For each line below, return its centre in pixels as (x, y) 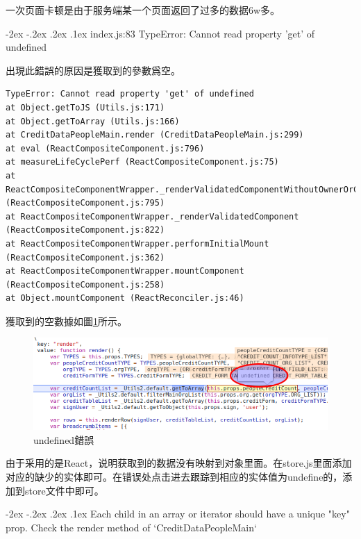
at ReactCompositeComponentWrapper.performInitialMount (137, 243)
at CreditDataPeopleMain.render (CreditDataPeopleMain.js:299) (155, 135)
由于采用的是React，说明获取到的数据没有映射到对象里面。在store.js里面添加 (179, 463)
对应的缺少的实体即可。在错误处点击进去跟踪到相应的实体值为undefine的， (174, 476)
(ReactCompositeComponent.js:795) (85, 203)
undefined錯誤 (64, 439)
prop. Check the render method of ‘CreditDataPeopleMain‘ (131, 527)
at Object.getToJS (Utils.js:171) (85, 107)
